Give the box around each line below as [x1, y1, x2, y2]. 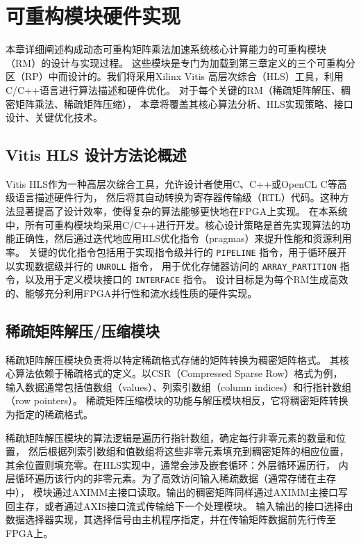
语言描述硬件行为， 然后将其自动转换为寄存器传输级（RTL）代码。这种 [15, 190, 339, 205]
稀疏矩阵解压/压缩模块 [6, 319, 160, 341]
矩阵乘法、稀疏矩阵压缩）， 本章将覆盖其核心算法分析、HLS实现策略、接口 [15, 96, 353, 111]
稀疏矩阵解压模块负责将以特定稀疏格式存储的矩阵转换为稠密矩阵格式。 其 [6, 352, 339, 367]
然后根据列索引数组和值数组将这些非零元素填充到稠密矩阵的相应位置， [28, 444, 349, 458]
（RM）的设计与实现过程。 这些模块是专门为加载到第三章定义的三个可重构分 [6, 55, 355, 70]
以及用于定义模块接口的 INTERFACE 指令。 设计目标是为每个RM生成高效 [24, 272, 349, 287]
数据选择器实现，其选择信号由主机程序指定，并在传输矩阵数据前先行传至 [6, 512, 336, 527]
